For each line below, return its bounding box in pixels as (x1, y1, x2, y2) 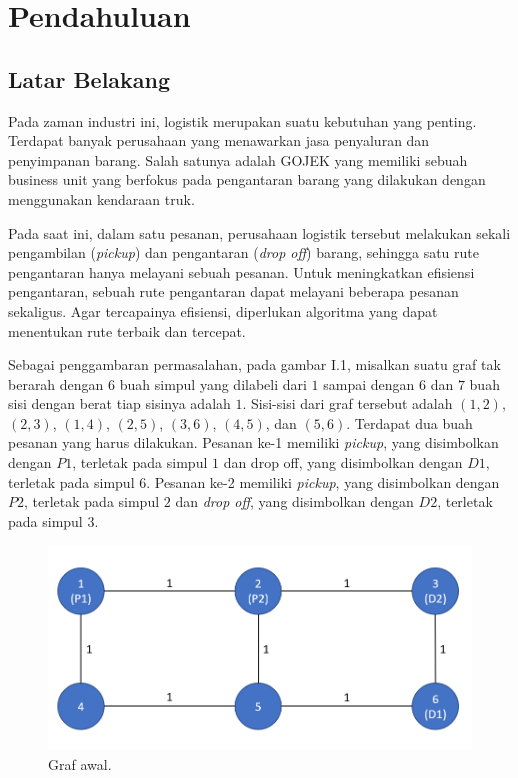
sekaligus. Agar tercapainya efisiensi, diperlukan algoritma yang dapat (8, 300, 438, 321)
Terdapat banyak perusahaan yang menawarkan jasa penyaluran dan (8, 130, 430, 151)
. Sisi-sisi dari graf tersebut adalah (242, 393, 453, 414)
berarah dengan (8, 373, 104, 394)
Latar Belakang (8, 63, 171, 94)
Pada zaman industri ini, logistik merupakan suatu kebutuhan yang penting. (8, 110, 477, 131)
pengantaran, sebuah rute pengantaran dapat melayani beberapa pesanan (8, 281, 459, 302)
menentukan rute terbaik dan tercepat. (8, 320, 246, 341)
